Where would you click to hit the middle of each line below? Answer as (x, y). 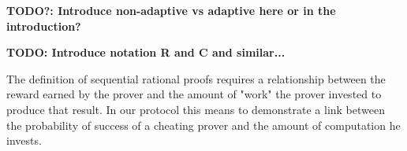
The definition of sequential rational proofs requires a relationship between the (196, 78)
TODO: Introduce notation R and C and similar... (146, 52)
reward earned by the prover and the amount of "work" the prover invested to (194, 94)
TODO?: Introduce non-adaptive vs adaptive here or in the (171, 10)
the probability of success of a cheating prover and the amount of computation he (203, 125)
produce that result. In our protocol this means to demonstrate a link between (196, 109)
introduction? (44, 26)
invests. (24, 140)
